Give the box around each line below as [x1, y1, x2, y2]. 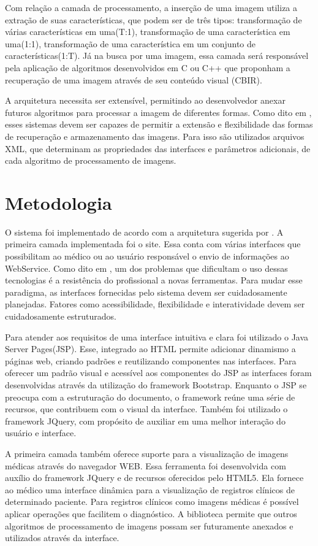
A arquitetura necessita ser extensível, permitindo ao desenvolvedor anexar [5, 94, 286, 107]
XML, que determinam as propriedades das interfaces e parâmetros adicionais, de [5, 142, 311, 155]
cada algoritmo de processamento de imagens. [5, 154, 176, 167]
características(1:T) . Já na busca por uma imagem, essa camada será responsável [5, 49, 309, 62]
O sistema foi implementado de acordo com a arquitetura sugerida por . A [5, 225, 284, 238]
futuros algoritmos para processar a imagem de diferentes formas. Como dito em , [5, 106, 312, 118]
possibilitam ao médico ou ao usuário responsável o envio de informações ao [5, 250, 289, 263]
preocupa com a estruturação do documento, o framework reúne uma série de [5, 390, 295, 403]
